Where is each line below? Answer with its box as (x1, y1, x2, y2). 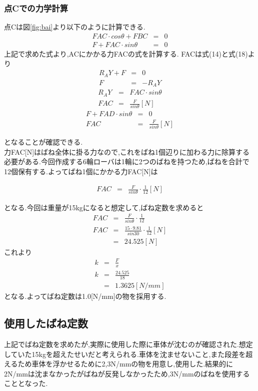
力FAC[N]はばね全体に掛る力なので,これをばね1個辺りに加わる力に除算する (4, 146, 249, 157)
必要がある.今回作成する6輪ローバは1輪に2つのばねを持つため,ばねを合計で (4, 156, 249, 167)
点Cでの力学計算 (4, 2, 68, 14)
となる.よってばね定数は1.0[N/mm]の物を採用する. (4, 291, 166, 301)
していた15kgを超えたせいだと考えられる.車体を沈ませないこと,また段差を (4, 348, 246, 359)
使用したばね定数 (4, 315, 88, 331)
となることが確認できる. (4, 137, 83, 147)
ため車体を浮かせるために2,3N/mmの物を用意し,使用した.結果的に (17, 358, 233, 369)
